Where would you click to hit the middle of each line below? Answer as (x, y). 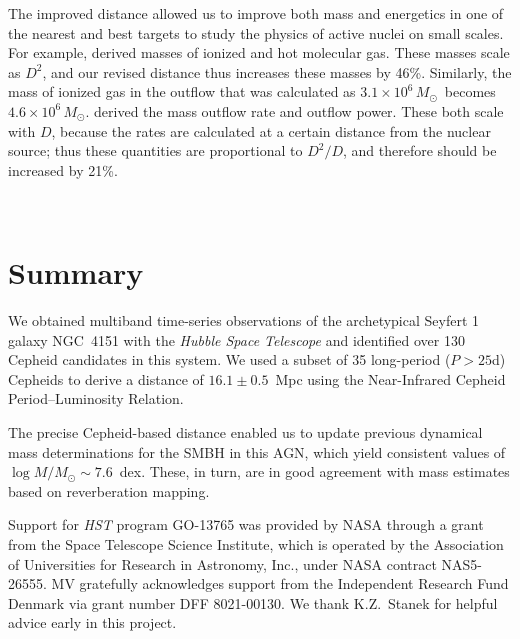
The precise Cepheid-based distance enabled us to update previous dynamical (245, 432)
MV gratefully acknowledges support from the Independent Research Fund (280, 583)
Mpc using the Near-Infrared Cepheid (390, 378)
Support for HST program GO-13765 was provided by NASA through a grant (246, 524)
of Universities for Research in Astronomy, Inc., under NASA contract (222, 563)
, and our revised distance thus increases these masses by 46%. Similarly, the (277, 71)
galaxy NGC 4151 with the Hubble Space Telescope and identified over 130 (236, 339)
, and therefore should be (420, 150)
